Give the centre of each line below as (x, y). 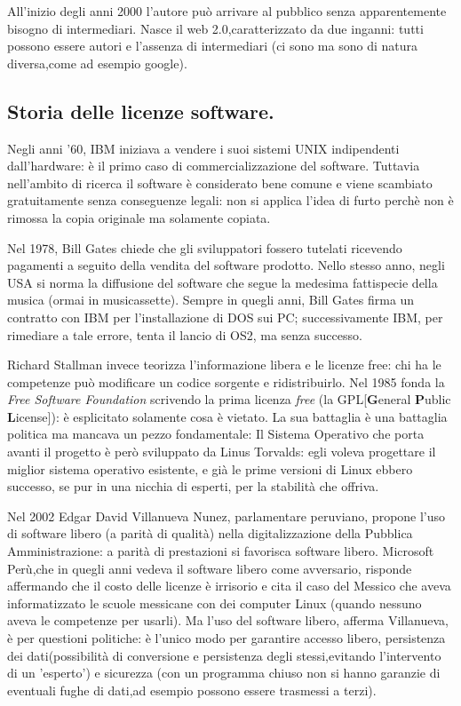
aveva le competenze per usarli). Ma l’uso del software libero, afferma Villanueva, (228, 620)
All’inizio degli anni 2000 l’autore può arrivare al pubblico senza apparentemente (227, 11)
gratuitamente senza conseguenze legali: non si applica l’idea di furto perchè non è (230, 200)
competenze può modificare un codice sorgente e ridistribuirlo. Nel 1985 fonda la (226, 381)
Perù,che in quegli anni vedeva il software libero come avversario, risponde (210, 568)
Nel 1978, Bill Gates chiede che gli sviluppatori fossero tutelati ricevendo (205, 247)
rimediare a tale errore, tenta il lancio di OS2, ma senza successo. (185, 334)
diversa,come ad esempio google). (97, 63)
